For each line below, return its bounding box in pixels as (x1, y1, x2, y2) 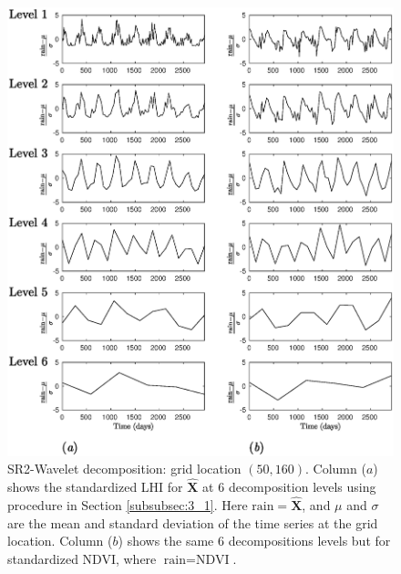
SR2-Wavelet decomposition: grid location (7, 459, 242, 478)
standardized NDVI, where (7, 548, 157, 568)
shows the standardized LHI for (7, 477, 183, 496)
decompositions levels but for (228, 531, 391, 550)
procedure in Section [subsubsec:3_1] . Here (7, 495, 248, 514)
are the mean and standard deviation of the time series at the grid (7, 513, 378, 532)
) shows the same (118, 531, 214, 550)
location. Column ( (7, 531, 113, 550)
